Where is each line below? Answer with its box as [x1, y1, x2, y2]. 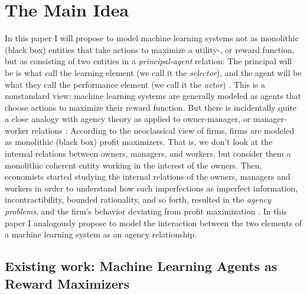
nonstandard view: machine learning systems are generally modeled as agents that [5, 90, 302, 102]
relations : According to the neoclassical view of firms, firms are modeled [31, 124, 295, 136]
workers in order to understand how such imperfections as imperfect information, [5, 181, 298, 194]
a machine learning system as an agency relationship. [5, 228, 197, 240]
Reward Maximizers [5, 274, 130, 292]
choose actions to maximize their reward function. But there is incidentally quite [5, 101, 297, 113]
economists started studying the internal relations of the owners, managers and [5, 170, 290, 183]
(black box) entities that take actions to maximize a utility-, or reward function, [5, 43, 295, 55]
